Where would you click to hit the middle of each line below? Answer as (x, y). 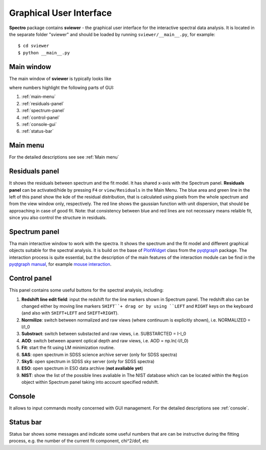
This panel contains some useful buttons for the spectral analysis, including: (86, 290)
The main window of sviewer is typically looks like (60, 79)
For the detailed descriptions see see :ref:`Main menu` (64, 157)
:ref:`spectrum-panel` (43, 111)
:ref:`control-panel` (41, 117)
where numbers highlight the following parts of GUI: (62, 88)
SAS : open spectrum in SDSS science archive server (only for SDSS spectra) (99, 354)
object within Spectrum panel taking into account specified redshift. (90, 382)
